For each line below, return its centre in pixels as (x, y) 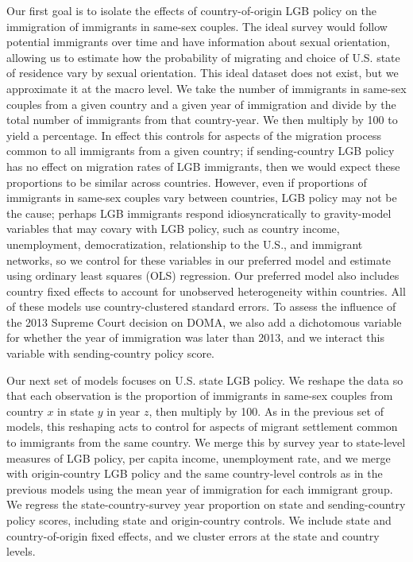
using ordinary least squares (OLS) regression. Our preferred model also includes (203, 275)
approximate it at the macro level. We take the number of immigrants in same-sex (206, 88)
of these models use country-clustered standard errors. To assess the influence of (201, 306)
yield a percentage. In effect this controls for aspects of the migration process (194, 135)
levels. (21, 551)
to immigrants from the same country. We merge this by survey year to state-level (206, 442)
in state (76, 411)
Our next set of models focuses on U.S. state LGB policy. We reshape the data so (205, 380)
